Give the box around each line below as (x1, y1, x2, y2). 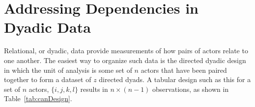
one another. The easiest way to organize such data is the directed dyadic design (4, 55, 246, 65)
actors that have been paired (141, 64, 227, 75)
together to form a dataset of (4, 74, 91, 85)
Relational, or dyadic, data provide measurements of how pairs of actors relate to (4, 45, 248, 56)
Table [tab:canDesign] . (4, 93, 72, 104)
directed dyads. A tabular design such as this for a (99, 74, 251, 85)
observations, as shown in (152, 84, 229, 94)
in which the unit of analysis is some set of (4, 64, 132, 75)
